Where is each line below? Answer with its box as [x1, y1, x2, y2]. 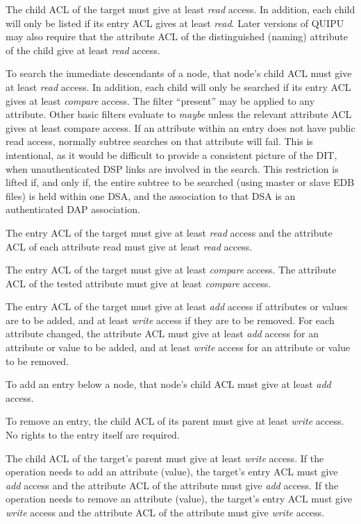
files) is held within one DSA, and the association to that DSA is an [6, 188, 296, 203]
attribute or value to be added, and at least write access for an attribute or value [6, 340, 351, 355]
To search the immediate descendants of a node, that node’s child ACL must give [6, 66, 352, 81]
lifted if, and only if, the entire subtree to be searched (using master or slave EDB [6, 175, 355, 189]
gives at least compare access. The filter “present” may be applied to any [6, 93, 315, 108]
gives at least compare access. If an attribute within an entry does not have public [6, 120, 355, 135]
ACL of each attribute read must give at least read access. [6, 239, 253, 253]
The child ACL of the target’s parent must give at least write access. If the [6, 450, 324, 465]
